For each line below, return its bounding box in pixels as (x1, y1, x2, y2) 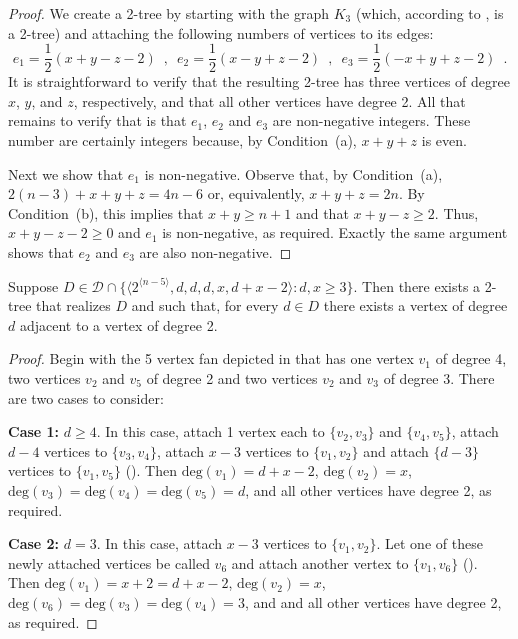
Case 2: (8, 533, 60, 554)
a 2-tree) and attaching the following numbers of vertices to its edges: (8, 22, 434, 43)
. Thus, (434, 202, 479, 223)
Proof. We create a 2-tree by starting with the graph (8, 3, 329, 23)
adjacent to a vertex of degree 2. (19, 314, 218, 335)
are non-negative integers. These (272, 110, 471, 131)
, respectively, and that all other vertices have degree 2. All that (73, 90, 466, 111)
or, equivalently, (207, 183, 305, 204)
